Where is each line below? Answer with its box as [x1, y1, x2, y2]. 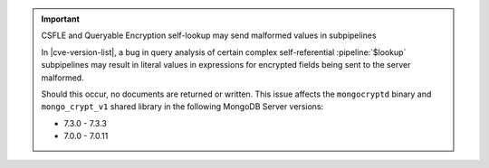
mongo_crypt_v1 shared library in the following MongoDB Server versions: [41, 101, 324, 112]
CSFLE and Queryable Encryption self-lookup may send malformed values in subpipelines [41, 30, 377, 41]
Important [41, 14, 81, 24]
